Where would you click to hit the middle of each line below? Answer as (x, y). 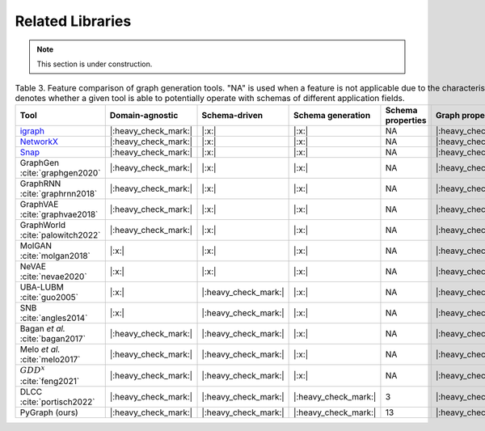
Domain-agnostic (144, 115)
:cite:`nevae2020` (54, 277)
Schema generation (332, 115)
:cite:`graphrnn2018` (59, 193)
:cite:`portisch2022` (57, 402)
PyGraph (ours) (49, 412)
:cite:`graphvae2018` (59, 214)
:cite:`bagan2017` (53, 338)
